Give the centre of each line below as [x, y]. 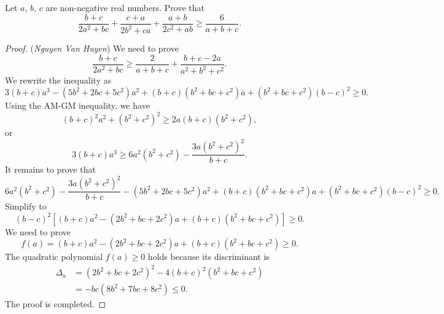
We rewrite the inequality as [58, 80]
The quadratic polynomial [54, 257]
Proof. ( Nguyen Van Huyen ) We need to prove [92, 48]
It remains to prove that [50, 169]
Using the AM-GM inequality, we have [77, 105]
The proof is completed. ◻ [56, 304]
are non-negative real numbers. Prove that [125, 7]
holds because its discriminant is [208, 257]
